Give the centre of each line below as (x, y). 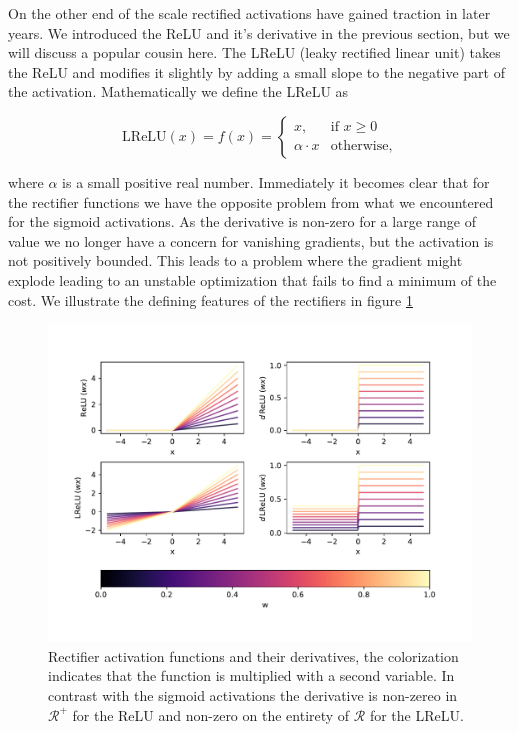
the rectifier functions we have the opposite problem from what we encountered (251, 201)
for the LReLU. (416, 714)
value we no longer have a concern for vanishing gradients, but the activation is (251, 240)
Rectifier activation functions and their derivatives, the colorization (253, 655)
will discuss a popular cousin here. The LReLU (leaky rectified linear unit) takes (254, 52)
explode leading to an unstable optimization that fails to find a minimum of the (252, 279)
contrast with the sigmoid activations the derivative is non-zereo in (253, 694)
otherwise (359, 146)
